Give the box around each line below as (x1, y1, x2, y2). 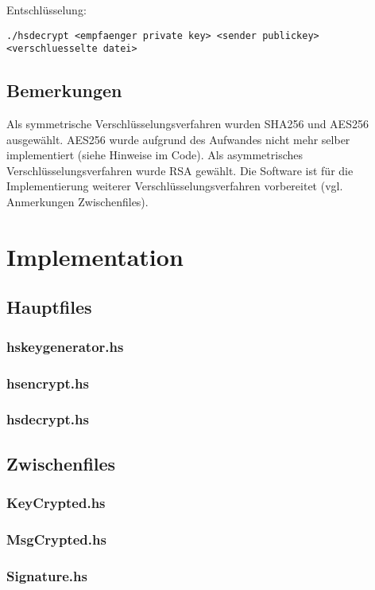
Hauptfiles (6, 295, 92, 319)
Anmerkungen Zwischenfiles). (6, 193, 149, 210)
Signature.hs (6, 565, 87, 585)
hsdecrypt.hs (6, 409, 89, 429)
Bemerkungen (6, 78, 122, 103)
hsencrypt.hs (6, 373, 89, 393)
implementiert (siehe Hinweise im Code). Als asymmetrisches (6, 147, 303, 163)
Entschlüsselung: (6, 2, 87, 18)
